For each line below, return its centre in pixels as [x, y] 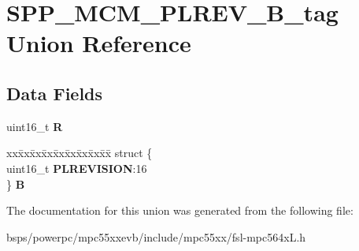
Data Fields [55, 93]
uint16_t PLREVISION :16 [77, 168]
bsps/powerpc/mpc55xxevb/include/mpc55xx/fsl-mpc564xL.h [156, 236]
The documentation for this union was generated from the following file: [180, 210]
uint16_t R [35, 126]
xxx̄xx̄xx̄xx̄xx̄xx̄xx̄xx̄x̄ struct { [80, 153]
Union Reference [99, 43]
